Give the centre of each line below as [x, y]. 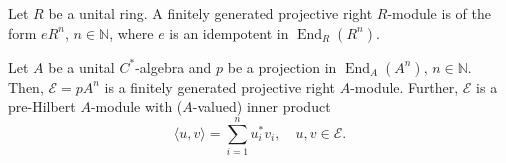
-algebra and [173, 66]
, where [131, 32]
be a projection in [282, 66]
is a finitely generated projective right [220, 86]
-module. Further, [404, 86]
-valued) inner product [261, 106]
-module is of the [439, 13]
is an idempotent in [229, 32]
